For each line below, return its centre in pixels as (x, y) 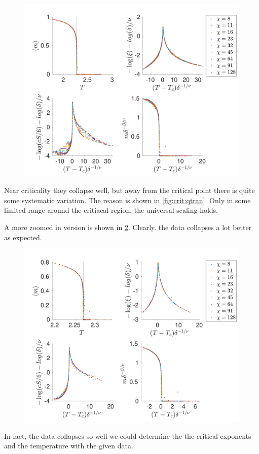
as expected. (23, 237)
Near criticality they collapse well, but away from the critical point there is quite (129, 190)
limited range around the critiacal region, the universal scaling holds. (111, 210)
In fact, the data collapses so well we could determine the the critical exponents (128, 435)
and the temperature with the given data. (69, 446)
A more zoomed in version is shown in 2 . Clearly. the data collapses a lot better (128, 227)
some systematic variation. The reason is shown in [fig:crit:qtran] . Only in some (127, 200)
